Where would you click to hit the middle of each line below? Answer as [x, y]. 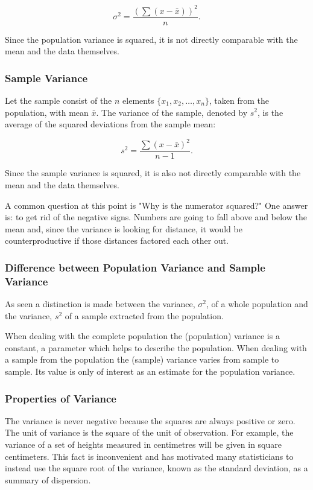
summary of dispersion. [48, 479]
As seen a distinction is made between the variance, [100, 304]
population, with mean [47, 112]
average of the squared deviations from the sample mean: [110, 124]
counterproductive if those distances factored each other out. [117, 240]
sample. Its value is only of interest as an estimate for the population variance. [150, 371]
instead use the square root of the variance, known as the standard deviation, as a [156, 468]
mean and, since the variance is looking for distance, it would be [124, 228]
